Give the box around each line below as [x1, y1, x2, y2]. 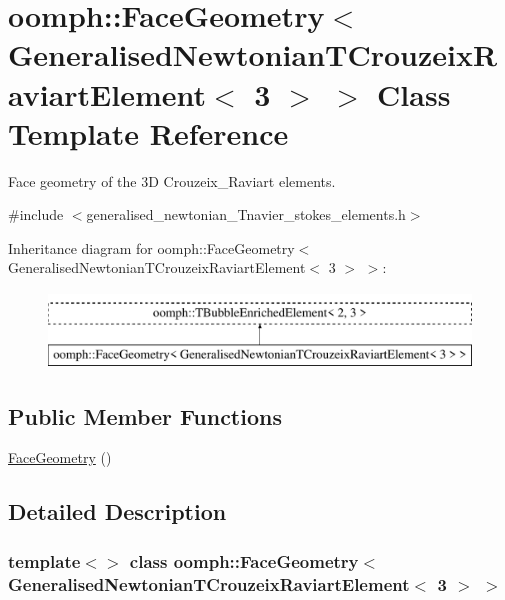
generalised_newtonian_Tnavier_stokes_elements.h [86, 204, 406, 225]
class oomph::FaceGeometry [129, 548, 359, 573]
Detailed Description [8, 496, 227, 527]
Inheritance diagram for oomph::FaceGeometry [8, 237, 295, 258]
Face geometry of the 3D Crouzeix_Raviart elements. [8, 170, 336, 191]
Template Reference [8, 112, 289, 153]
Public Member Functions [8, 400, 282, 431]
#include [8, 204, 64, 225]
